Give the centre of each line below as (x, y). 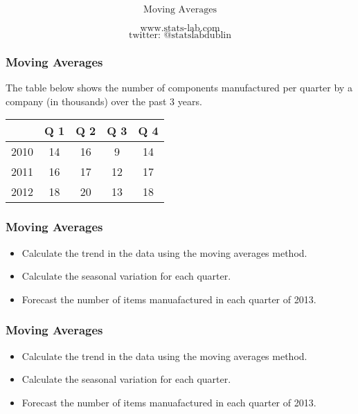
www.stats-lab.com (180, 28)
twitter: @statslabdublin (180, 35)
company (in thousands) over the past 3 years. (104, 101)
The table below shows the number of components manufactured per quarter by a (179, 88)
